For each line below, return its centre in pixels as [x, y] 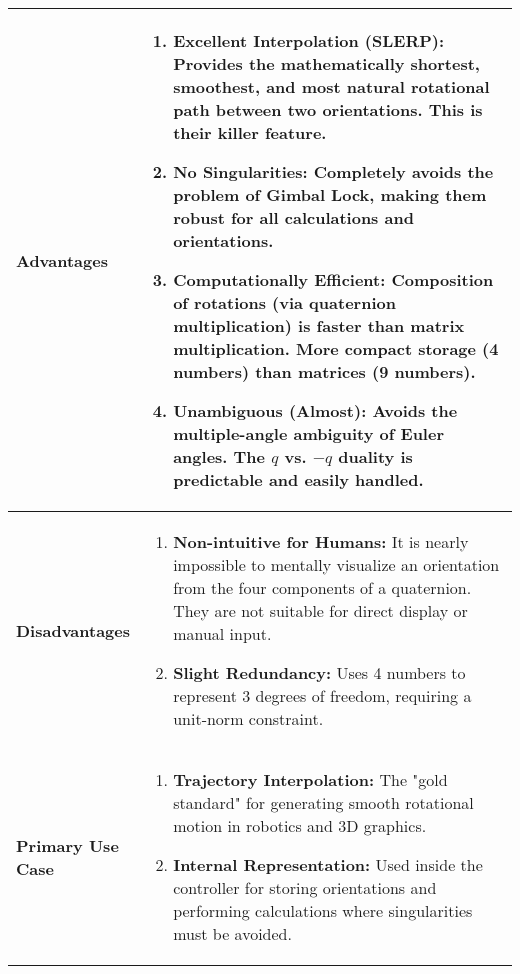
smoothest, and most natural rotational [331, 86]
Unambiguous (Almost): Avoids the [315, 410]
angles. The [219, 456]
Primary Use [67, 845]
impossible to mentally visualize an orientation [336, 564]
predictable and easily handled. [298, 479]
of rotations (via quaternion [284, 302]
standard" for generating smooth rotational [323, 802]
